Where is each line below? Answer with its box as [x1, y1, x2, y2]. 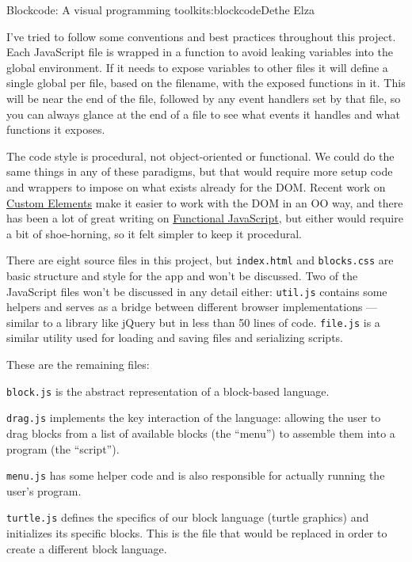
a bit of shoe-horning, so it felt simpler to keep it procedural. [6, 225, 302, 241]
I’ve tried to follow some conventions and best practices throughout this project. [6, 28, 396, 44]
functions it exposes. [6, 121, 105, 138]
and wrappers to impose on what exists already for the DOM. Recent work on [6, 178, 386, 195]
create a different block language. [6, 540, 167, 556]
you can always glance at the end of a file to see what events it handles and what [6, 105, 400, 122]
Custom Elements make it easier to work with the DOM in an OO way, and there [6, 194, 403, 211]
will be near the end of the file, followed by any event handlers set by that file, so [6, 89, 401, 106]
